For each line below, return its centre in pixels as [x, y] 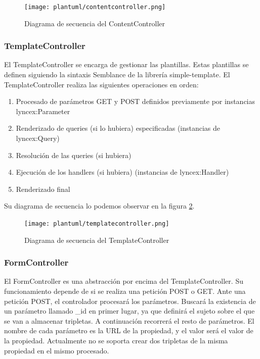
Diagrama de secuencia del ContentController [95, 23]
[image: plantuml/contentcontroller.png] [95, 7]
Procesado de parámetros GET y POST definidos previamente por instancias [136, 101]
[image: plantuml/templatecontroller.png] [97, 224]
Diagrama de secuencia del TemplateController [97, 240]
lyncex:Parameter [43, 111]
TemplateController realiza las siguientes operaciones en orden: [101, 84]
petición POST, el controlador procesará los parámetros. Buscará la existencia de [130, 301]
